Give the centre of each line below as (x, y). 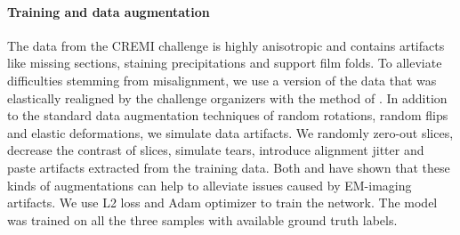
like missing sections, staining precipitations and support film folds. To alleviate (225, 63)
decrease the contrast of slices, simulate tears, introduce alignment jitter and (216, 150)
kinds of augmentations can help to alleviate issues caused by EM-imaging (210, 185)
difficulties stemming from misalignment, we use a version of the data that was (222, 80)
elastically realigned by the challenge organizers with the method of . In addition (227, 97)
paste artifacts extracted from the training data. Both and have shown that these (229, 167)
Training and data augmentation (109, 11)
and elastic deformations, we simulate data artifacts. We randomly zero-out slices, (230, 132)
